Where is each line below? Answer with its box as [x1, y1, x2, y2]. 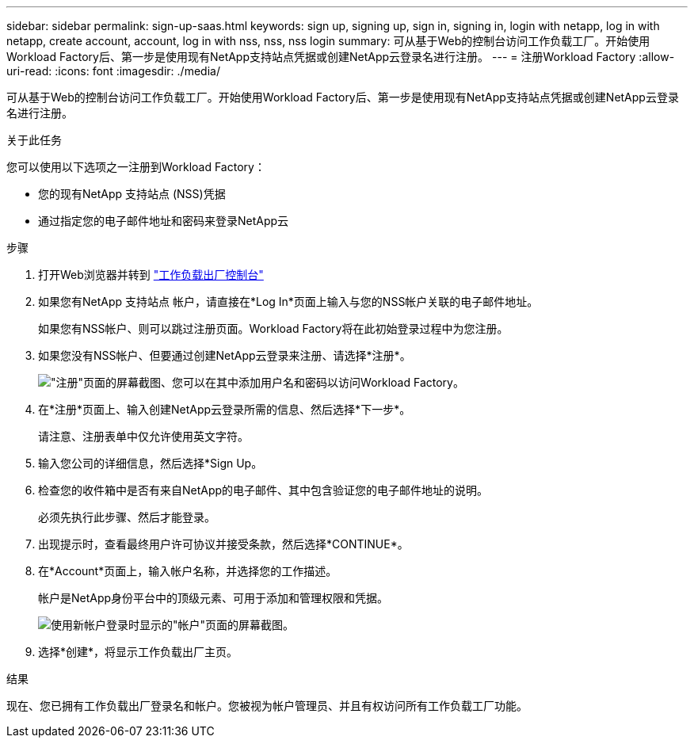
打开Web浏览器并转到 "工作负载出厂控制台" [38, 268, 264, 281]
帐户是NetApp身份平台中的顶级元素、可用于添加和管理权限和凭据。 [38, 591, 389, 605]
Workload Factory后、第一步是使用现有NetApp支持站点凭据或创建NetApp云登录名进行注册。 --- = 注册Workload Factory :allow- [6, 50, 675, 63]
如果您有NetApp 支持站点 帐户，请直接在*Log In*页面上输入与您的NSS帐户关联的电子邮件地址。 [38, 295, 539, 308]
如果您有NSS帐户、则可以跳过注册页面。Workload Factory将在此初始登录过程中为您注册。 [38, 322, 509, 335]
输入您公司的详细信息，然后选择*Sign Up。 [38, 456, 263, 470]
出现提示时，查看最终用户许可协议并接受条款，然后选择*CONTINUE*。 [38, 537, 409, 551]
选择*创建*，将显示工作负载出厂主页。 [38, 645, 238, 658]
